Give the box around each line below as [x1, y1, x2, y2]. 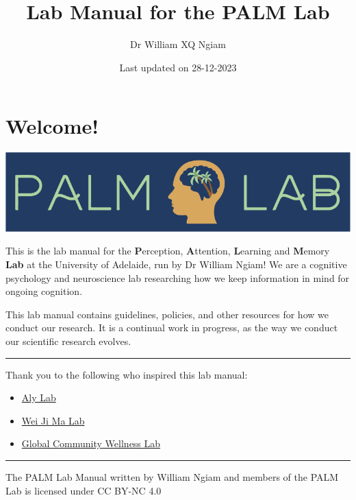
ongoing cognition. [5, 284, 83, 298]
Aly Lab [21, 390, 56, 405]
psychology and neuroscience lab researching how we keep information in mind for [5, 270, 350, 285]
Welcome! [5, 112, 99, 140]
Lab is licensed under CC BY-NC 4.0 [5, 483, 162, 497]
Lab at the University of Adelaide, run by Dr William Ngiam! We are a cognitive [5, 257, 347, 271]
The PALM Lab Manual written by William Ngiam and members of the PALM [5, 469, 339, 484]
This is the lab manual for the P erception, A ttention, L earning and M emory [5, 243, 330, 258]
